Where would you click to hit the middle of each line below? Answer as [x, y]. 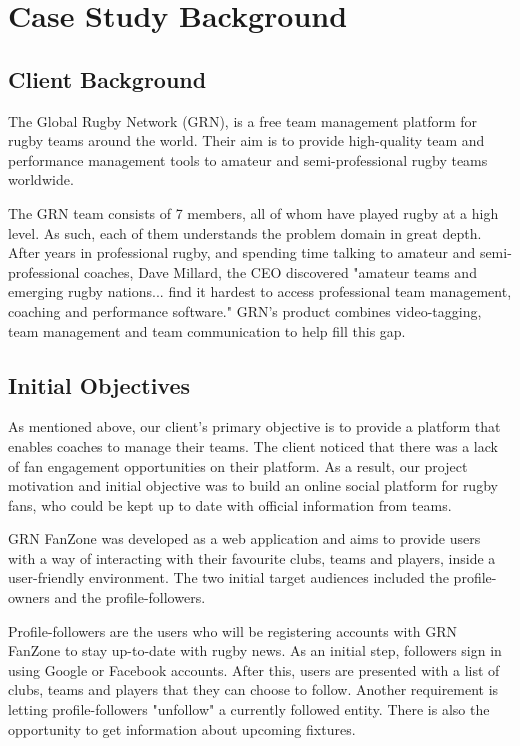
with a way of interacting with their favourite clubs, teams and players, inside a [252, 557]
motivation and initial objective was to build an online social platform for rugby [253, 485]
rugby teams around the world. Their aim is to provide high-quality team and [246, 140]
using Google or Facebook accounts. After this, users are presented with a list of [254, 669]
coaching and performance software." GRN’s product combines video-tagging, [245, 310]
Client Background [107, 78]
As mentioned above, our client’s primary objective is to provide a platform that [254, 426]
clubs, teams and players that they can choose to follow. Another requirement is [253, 689]
